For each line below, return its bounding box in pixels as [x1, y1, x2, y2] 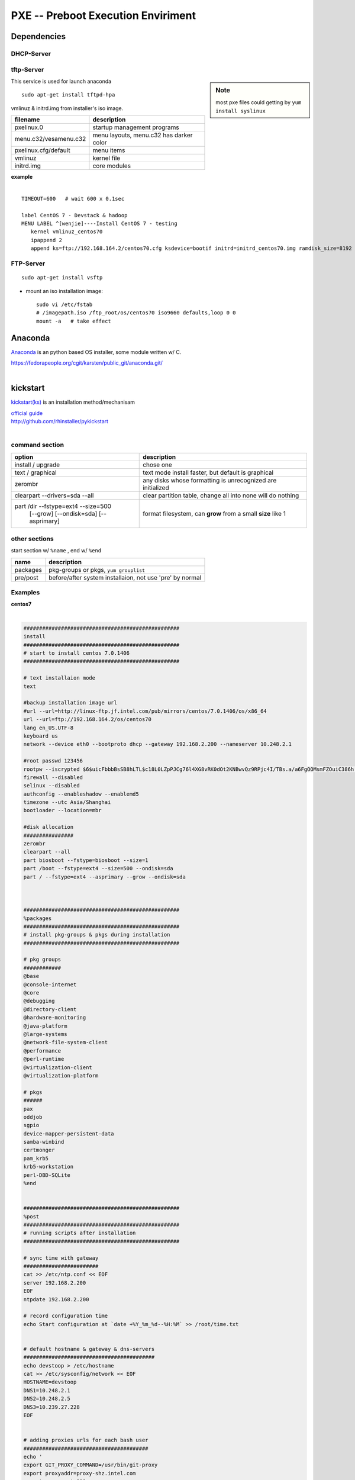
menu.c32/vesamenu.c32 [14, 135, 86, 143]
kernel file [92, 154, 121, 162]
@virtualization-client [23, 1064, 93, 1071]
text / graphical [14, 468, 57, 477]
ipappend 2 [30, 237, 62, 243]
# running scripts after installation [23, 1230, 136, 1237]
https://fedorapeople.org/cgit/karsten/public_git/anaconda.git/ [11, 359, 163, 366]
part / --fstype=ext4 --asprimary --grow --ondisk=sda [23, 873, 186, 880]
